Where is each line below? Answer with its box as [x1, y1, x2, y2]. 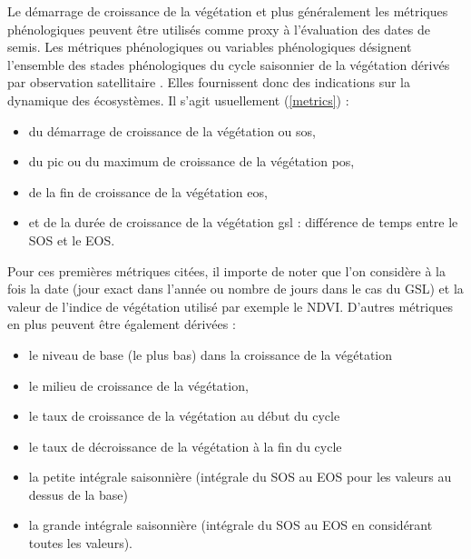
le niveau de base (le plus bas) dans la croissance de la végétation [28, 344, 393, 364]
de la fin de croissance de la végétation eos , [28, 182, 268, 201]
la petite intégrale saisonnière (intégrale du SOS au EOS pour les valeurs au [28, 467, 452, 486]
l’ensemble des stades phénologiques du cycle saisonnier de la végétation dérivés [7, 55, 450, 74]
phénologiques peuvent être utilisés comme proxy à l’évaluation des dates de [7, 19, 430, 38]
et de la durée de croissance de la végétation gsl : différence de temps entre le [28, 213, 458, 232]
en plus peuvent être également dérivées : [7, 314, 236, 334]
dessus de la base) [28, 484, 128, 504]
